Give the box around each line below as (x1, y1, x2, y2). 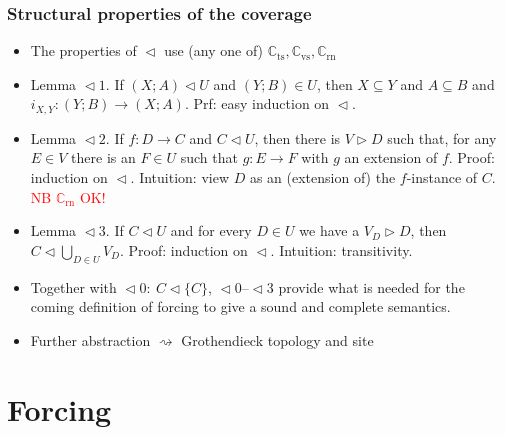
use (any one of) (164, 40, 264, 61)
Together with (30, 276, 117, 297)
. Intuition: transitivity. (270, 239, 413, 260)
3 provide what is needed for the (266, 276, 465, 297)
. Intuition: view (130, 167, 229, 188)
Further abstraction (30, 329, 151, 350)
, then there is (254, 127, 341, 148)
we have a (299, 220, 360, 241)
